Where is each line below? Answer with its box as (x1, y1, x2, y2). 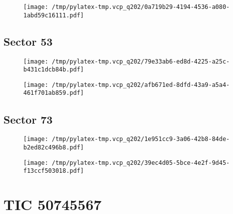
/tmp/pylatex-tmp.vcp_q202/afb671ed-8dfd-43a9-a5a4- (52, 81, 230, 88)
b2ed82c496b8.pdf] (23, 144, 84, 151)
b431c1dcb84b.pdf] (23, 66, 84, 73)
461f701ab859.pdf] (23, 89, 84, 97)
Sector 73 (3, 111, 53, 127)
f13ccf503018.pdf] (23, 167, 84, 175)
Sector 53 (3, 33, 53, 49)
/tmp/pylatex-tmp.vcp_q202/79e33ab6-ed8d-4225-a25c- (52, 58, 230, 65)
